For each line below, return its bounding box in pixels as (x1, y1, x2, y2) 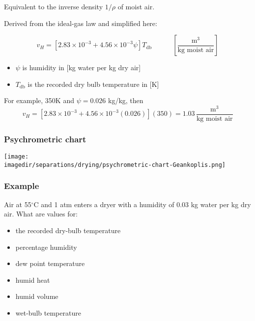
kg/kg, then (108, 95, 143, 106)
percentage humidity (15, 241, 77, 252)
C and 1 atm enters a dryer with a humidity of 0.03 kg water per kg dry (33, 199, 251, 209)
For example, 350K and (4, 95, 74, 106)
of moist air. (117, 1, 155, 11)
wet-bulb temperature (15, 307, 81, 318)
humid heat (15, 274, 50, 285)
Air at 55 (4, 199, 31, 209)
